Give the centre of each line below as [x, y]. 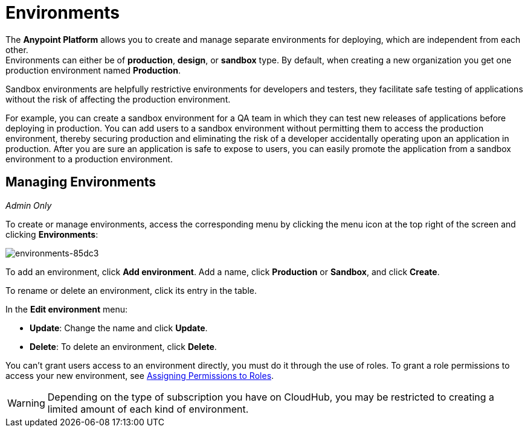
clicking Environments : [52, 234]
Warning [26, 403]
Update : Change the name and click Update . [119, 328]
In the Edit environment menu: [67, 309]
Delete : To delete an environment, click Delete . [123, 346]
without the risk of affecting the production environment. [118, 99]
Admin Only [29, 205]
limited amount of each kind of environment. [148, 409]
